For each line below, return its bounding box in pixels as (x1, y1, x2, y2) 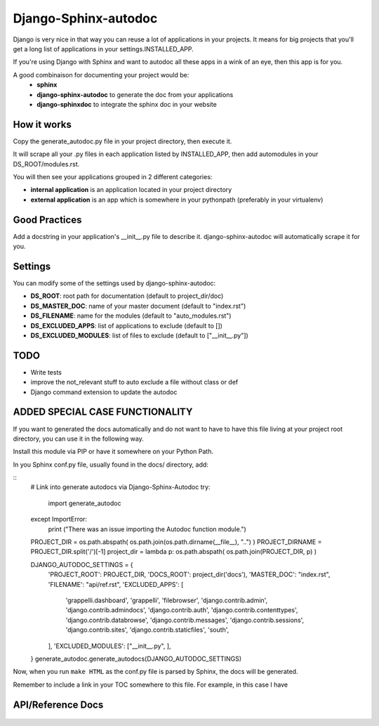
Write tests (30, 368, 62, 376)
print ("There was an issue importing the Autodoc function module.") (48, 524, 247, 533)
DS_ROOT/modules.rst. (13, 160, 80, 168)
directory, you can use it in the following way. (13, 434, 144, 443)
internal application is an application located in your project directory (30, 186, 232, 194)
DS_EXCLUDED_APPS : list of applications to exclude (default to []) (30, 321, 222, 330)
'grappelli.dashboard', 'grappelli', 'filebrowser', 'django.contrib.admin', (65, 596, 268, 604)
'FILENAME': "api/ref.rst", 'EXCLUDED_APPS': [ (48, 580, 184, 588)
